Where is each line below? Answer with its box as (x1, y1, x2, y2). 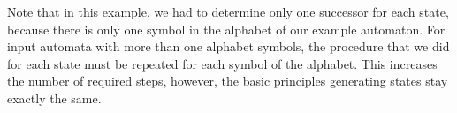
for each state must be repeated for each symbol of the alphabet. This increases (7, 54, 438, 72)
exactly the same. (7, 88, 102, 107)
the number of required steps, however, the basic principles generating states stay (7, 72, 448, 90)
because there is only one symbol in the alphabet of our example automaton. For (7, 19, 446, 38)
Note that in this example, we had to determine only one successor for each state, (7, 3, 449, 20)
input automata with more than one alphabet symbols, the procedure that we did (7, 37, 450, 56)
